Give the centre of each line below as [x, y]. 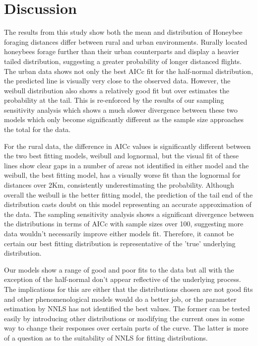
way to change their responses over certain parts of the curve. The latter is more [126, 328]
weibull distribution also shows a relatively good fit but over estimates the [117, 90]
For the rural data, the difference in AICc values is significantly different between [128, 146]
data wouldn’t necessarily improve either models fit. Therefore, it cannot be [119, 233]
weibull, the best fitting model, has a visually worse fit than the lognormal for [122, 175]
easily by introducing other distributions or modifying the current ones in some [124, 318]
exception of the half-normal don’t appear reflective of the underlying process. [123, 279]
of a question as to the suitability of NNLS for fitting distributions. [106, 337]
